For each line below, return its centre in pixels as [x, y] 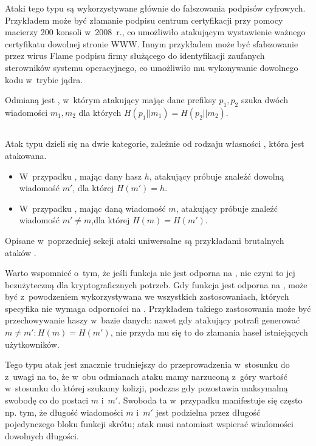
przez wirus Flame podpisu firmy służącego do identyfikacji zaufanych [135, 56]
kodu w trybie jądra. [44, 79]
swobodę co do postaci [47, 400]
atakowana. [26, 155]
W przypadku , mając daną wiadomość [92, 208]
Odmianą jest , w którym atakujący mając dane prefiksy [111, 100]
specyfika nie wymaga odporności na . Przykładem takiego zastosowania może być [158, 308]
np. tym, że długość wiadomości [64, 412]
